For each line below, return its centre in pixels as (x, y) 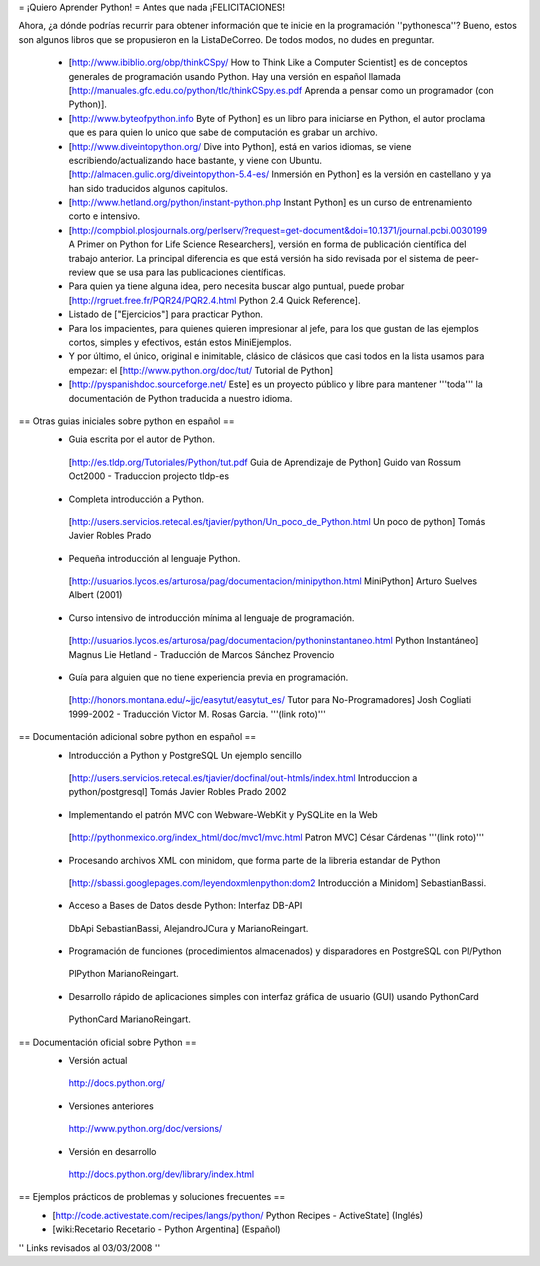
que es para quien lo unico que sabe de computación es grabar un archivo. (223, 132)
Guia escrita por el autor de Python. (141, 439)
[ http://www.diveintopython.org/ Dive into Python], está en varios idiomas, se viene (240, 146)
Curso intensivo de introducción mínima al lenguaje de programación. (211, 617)
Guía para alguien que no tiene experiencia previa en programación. (208, 677)
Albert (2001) (95, 595)
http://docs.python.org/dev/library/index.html (161, 1174)
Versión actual (98, 1061)
